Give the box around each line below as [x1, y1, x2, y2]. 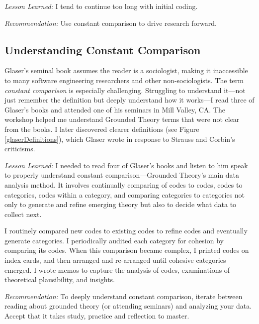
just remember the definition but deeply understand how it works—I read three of [4, 95, 255, 105]
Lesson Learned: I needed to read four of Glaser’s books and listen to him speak [4, 160, 248, 170]
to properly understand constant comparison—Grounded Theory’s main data [4, 170, 240, 180]
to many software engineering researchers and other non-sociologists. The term [4, 75, 244, 85]
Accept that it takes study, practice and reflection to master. [4, 311, 189, 321]
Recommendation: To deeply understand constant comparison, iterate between [4, 291, 243, 301]
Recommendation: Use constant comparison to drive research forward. [4, 17, 217, 28]
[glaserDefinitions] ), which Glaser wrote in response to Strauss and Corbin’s [4, 133, 235, 144]
